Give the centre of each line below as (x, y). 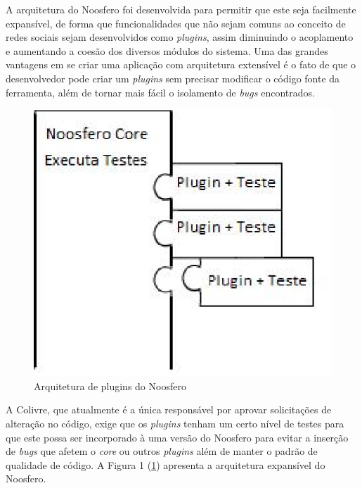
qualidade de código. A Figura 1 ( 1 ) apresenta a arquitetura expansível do (166, 464)
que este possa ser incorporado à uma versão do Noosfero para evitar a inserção (177, 437)
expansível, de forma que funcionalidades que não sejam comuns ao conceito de (176, 23)
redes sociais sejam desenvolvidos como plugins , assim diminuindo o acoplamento (180, 37)
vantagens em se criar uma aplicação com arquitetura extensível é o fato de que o (181, 64)
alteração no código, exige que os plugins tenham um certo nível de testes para (175, 424)
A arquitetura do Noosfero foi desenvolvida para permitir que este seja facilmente (181, 9)
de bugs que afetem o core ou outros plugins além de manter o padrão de (162, 451)
